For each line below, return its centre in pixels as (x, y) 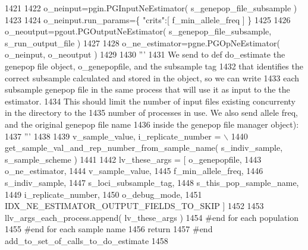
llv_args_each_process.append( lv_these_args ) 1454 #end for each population (152, 217)
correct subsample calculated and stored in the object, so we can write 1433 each (152, 77)
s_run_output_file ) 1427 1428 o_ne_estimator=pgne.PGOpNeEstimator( (142, 42)
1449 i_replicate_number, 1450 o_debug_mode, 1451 (103, 194)
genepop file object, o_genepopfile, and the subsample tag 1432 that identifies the (154, 66)
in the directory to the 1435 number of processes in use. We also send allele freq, (151, 113)
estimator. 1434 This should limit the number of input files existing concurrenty (150, 101)
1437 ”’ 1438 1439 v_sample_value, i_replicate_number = (113, 136)
